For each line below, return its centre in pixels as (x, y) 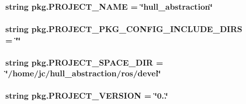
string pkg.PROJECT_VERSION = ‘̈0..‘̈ (87, 95)
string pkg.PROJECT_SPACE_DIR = (84, 62)
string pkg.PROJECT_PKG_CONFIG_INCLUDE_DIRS (124, 28)
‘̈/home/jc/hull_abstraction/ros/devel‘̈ (83, 73)
